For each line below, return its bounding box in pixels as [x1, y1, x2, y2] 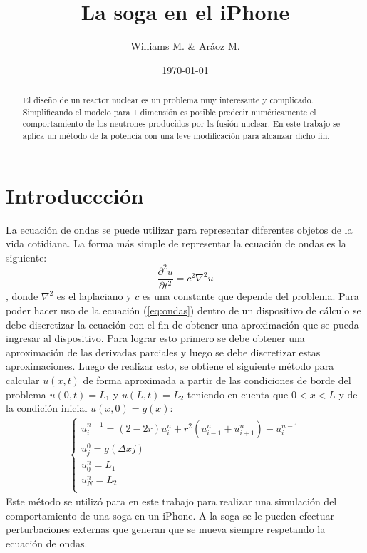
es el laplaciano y [56, 289, 132, 304]
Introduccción [6, 180, 144, 210]
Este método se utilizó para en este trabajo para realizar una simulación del [6, 494, 337, 509]
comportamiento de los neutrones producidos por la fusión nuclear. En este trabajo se [22, 118, 341, 130]
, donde [6, 289, 38, 304]
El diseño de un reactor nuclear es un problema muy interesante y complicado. [22, 94, 314, 106]
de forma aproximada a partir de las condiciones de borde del [83, 372, 351, 387]
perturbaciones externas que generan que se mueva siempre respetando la [6, 522, 326, 537]
